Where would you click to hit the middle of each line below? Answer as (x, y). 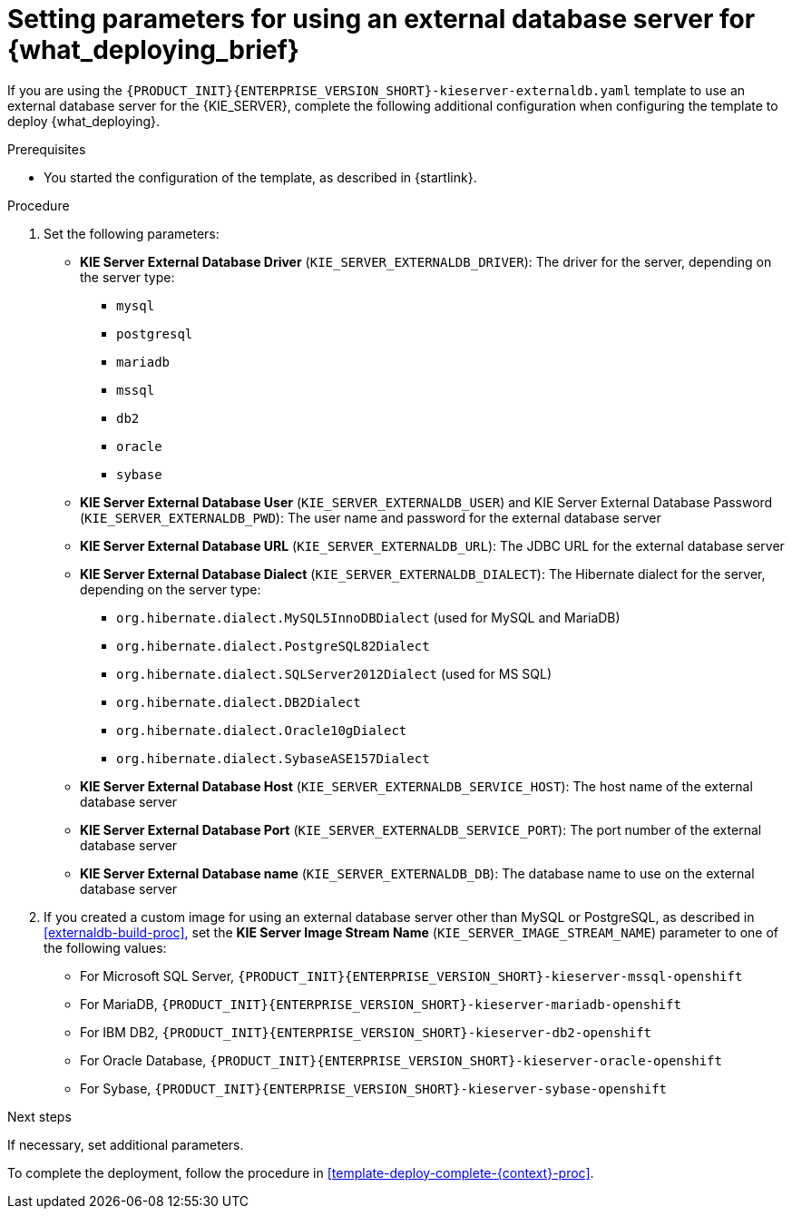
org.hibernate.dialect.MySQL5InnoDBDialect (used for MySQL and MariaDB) (368, 617)
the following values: (105, 947)
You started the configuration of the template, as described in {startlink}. (260, 177)
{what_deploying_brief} (153, 50)
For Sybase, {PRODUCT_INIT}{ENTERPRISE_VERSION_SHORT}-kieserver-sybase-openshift (374, 1088)
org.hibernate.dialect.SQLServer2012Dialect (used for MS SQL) (334, 673)
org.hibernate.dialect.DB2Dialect (239, 702)
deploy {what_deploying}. (84, 121)
